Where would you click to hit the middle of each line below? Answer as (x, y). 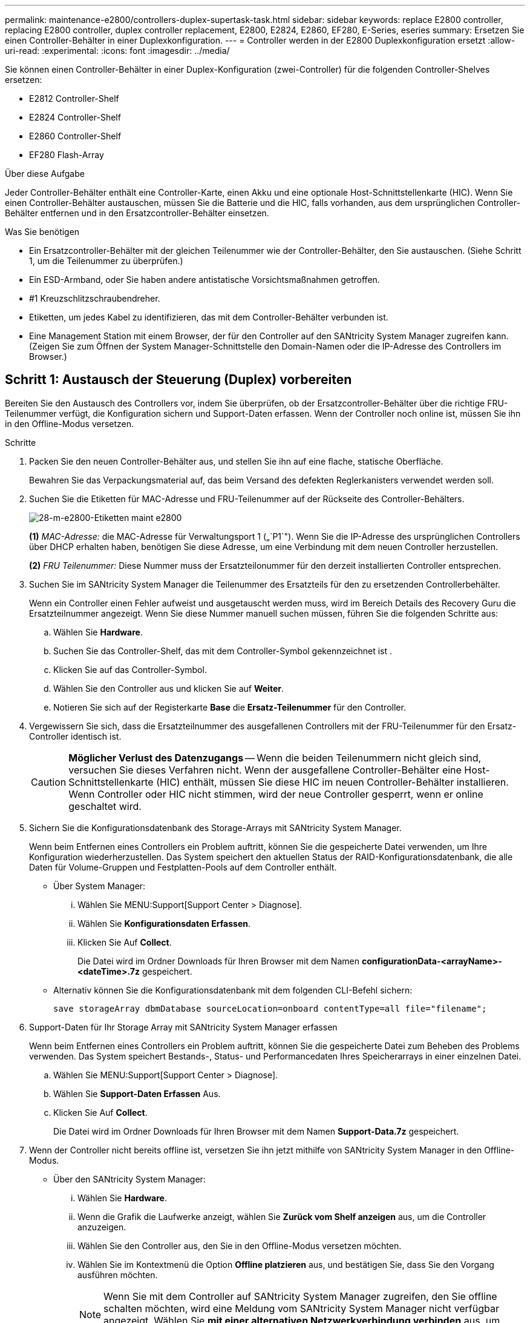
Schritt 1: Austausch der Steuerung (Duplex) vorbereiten (178, 380)
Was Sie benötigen (42, 232)
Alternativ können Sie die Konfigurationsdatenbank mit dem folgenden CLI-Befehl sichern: (233, 990)
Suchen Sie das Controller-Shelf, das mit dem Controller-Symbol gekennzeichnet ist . (223, 651)
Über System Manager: (100, 886)
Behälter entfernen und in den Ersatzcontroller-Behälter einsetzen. (137, 213)
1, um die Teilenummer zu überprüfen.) (106, 261)
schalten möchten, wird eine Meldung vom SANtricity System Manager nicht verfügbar (301, 1308)
